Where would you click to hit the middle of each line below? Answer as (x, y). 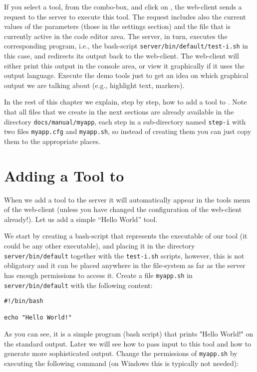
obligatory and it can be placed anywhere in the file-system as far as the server (125, 265)
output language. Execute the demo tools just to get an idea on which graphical (126, 75)
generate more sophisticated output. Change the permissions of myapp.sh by (121, 353)
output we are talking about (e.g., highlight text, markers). (94, 85)
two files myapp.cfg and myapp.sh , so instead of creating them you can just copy (128, 131)
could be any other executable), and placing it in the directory (100, 245)
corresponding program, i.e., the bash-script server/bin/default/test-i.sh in (126, 46)
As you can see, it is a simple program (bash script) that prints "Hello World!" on (129, 334)
